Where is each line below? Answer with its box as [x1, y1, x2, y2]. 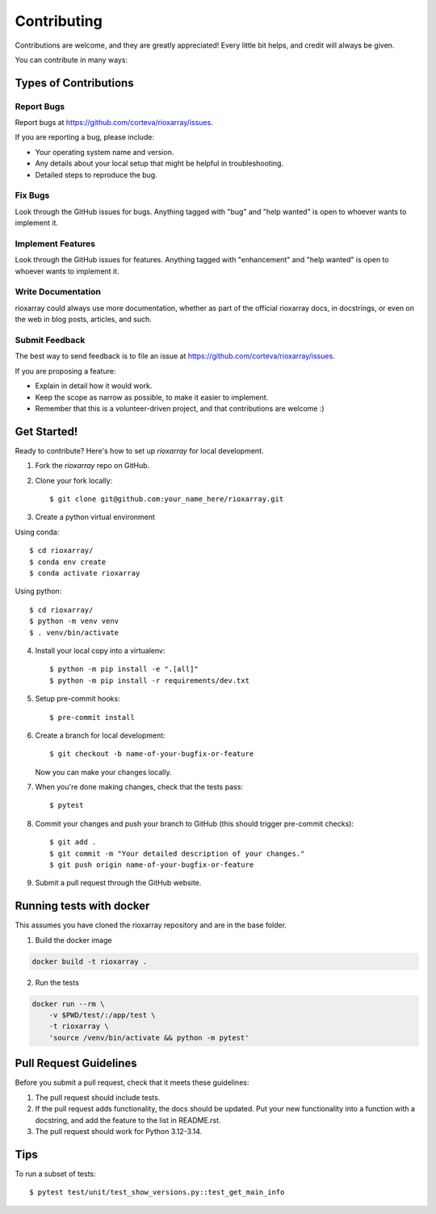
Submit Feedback [15, 335, 86, 346]
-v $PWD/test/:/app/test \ [48, 1011, 157, 1020]
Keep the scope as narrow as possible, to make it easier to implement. [35, 392, 269, 402]
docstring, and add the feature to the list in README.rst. [35, 1115, 221, 1125]
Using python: [15, 586, 62, 597]
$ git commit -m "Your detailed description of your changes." [49, 848, 305, 858]
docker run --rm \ [31, 999, 105, 1008]
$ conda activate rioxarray [29, 568, 140, 577]
